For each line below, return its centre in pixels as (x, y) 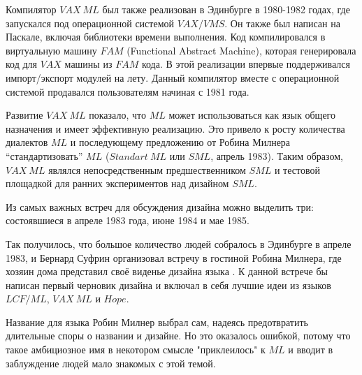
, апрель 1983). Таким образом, (277, 155)
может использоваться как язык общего (252, 115)
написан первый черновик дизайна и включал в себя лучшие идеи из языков (168, 285)
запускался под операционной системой (90, 23)
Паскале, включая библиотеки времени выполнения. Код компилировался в (166, 37)
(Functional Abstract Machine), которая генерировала (241, 50)
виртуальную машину (51, 50)
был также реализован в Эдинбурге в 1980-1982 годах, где (226, 9)
